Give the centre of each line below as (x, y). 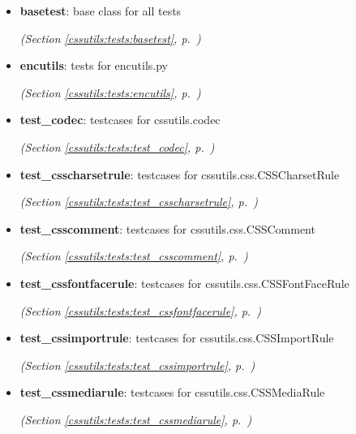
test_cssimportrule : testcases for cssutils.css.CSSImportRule (177, 338)
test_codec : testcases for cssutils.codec (120, 120)
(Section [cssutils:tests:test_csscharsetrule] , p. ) (139, 202)
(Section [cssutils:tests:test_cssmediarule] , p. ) (136, 419)
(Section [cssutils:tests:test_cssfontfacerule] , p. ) (141, 310)
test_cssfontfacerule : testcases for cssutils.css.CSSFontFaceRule (184, 283)
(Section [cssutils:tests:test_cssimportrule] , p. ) (137, 365)
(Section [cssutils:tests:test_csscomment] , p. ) (134, 256)
